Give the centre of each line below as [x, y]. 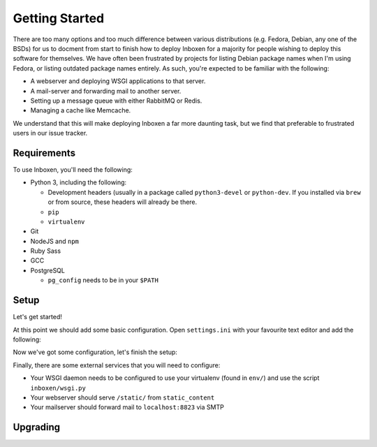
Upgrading [37, 427]
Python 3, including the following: [79, 182]
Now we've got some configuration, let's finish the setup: [95, 352]
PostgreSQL [48, 270]
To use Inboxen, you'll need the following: [73, 169]
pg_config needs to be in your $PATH [103, 280]
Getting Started [59, 18]
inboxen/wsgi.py [58, 388]
